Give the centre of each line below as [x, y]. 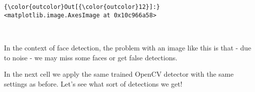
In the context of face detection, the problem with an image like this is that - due [128, 47]
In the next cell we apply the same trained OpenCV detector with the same [119, 74]
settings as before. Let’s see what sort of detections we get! [93, 83]
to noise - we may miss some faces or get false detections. [91, 57]
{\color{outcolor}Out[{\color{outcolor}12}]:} [82, 7]
